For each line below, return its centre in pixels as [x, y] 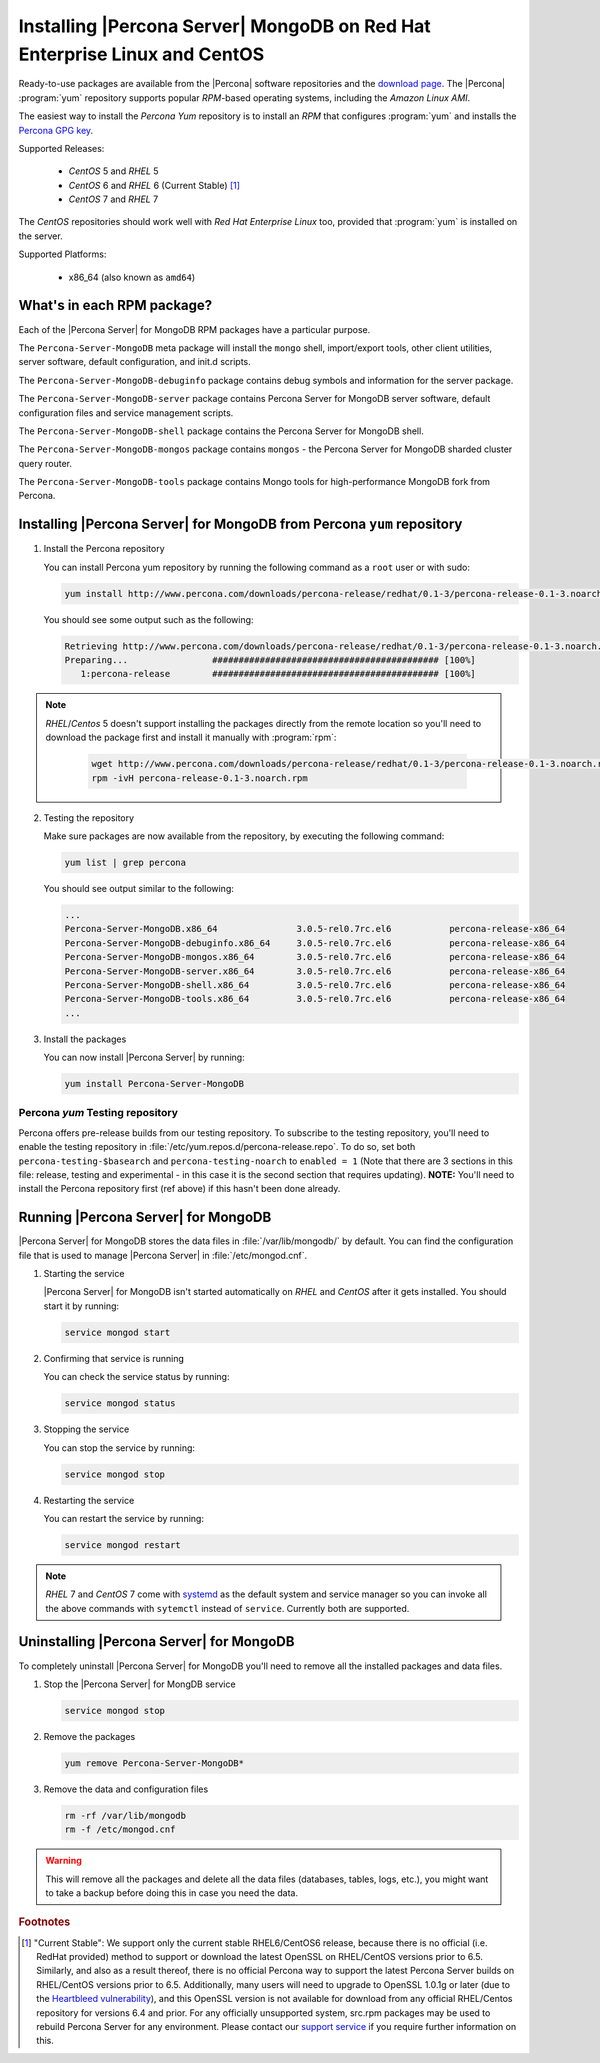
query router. [45, 463]
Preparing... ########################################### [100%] [270, 660]
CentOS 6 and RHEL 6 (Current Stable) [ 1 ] [154, 185]
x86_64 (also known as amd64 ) [132, 277]
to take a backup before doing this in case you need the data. [172, 1893]
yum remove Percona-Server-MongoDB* [154, 1763]
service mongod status [120, 1403]
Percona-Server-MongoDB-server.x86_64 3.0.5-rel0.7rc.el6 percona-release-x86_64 [315, 971]
